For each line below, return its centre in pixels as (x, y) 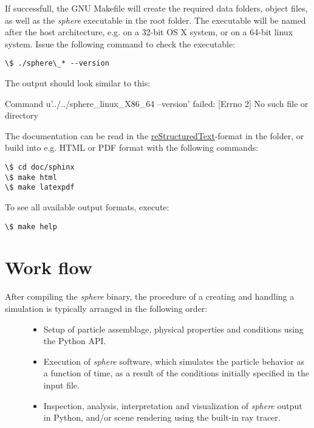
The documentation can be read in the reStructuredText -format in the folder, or (155, 135)
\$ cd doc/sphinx (40, 167)
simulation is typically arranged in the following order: (106, 308)
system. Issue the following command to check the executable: (120, 43)
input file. (61, 385)
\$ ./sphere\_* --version (57, 64)
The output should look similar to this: (78, 83)
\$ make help (31, 226)
